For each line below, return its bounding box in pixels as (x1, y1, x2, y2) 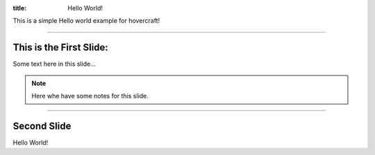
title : (12, 4, 27, 12)
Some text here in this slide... (12, 60, 97, 69)
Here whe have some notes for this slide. (31, 92, 149, 100)
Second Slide (12, 120, 72, 131)
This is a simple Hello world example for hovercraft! (12, 17, 160, 25)
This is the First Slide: (12, 42, 109, 53)
